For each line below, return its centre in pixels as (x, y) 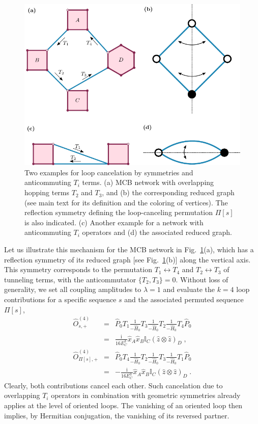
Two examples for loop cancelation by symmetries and (109, 172)
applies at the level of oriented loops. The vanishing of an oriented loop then (123, 405)
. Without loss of (202, 279)
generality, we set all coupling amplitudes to (73, 289)
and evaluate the (189, 289)
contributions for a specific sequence (60, 299)
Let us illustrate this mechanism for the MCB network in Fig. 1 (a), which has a (129, 249)
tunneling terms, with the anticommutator (70, 279)
